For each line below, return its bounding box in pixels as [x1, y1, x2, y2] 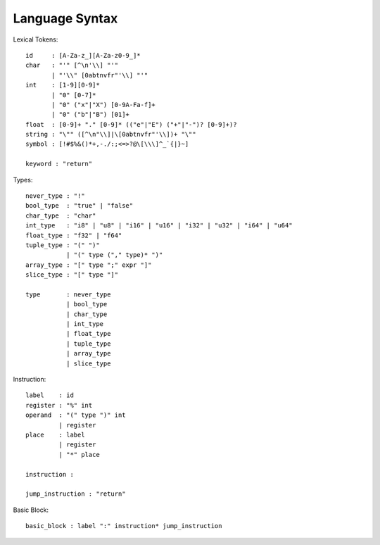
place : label [25, 431, 85, 439]
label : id [25, 391, 74, 399]
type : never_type [25, 290, 111, 299]
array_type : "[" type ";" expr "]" [25, 261, 152, 269]
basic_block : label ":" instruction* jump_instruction [25, 522, 222, 530]
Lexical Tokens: [13, 35, 58, 44]
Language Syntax [13, 11, 118, 26]
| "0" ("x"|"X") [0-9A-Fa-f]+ [51, 101, 156, 108]
